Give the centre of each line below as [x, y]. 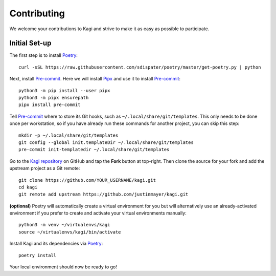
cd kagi [28, 187]
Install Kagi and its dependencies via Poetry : [56, 244]
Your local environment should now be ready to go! [63, 267]
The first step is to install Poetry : [43, 55]
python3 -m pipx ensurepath [54, 98]
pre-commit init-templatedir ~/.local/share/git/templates [94, 150]
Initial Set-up [30, 43]
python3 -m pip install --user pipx [64, 90]
